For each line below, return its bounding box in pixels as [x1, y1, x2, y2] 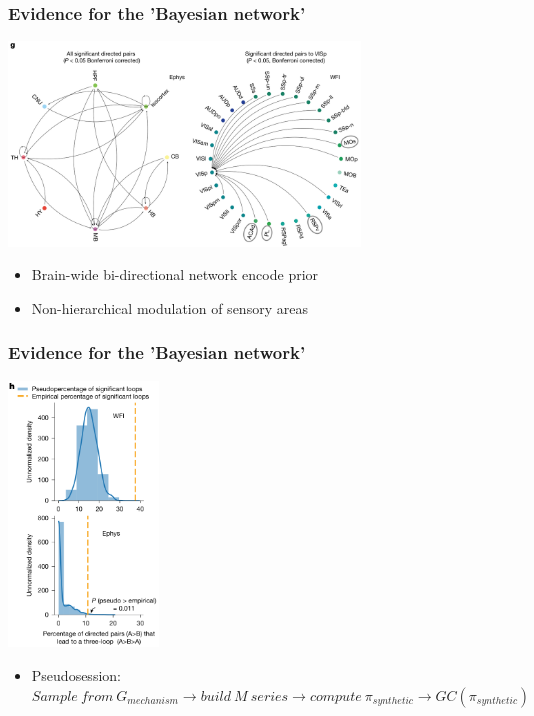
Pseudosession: [31, 664, 121, 685]
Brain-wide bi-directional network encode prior [31, 264, 319, 285]
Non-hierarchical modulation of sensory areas [31, 297, 308, 318]
